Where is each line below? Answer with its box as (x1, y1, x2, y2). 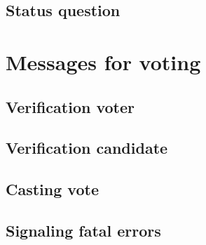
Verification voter (6, 95, 135, 117)
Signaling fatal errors (6, 219, 161, 241)
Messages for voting (6, 47, 201, 76)
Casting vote (6, 178, 99, 200)
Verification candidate (6, 137, 168, 159)
